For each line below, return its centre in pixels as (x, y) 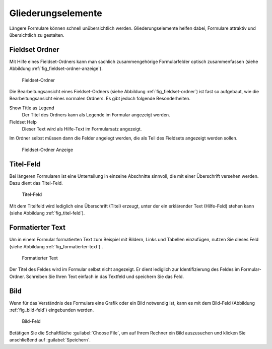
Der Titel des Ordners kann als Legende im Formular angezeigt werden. (96, 115)
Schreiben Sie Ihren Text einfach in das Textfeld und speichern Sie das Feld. (105, 276)
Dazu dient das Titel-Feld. (36, 183)
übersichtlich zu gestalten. (37, 35)
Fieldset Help (23, 122)
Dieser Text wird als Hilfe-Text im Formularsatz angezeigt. (82, 129)
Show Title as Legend (32, 108)
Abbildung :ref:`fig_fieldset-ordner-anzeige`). (56, 68)
